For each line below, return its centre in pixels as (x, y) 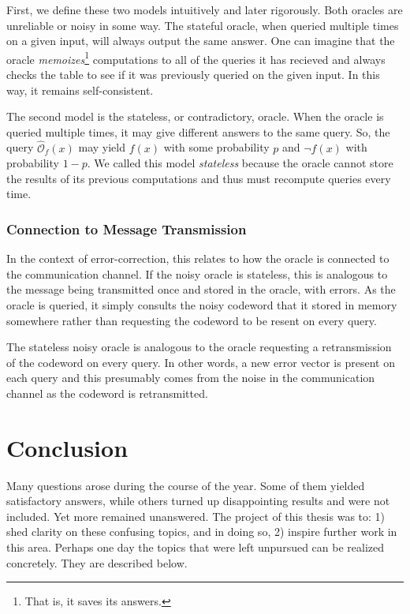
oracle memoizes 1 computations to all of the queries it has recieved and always (196, 58)
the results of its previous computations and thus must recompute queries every (199, 178)
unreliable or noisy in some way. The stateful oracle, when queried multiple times (203, 25)
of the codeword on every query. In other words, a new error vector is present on (201, 362)
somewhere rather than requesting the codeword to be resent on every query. (192, 320)
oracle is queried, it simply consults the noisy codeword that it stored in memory (202, 305)
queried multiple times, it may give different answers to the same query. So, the (198, 131)
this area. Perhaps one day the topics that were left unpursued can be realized (196, 547)
